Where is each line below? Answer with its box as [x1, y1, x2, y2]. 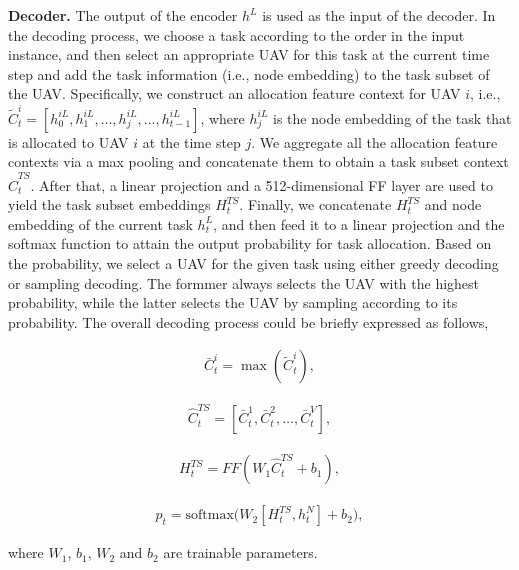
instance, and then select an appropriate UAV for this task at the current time [8, 44, 490, 65]
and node [424, 194, 482, 215]
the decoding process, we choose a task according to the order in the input [8, 24, 465, 45]
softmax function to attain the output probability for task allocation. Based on [8, 233, 492, 254]
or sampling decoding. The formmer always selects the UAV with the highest [8, 272, 480, 293]
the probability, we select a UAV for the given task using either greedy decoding [8, 252, 499, 273]
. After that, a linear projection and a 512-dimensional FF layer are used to [30, 174, 493, 195]
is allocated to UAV [8, 131, 129, 152]
